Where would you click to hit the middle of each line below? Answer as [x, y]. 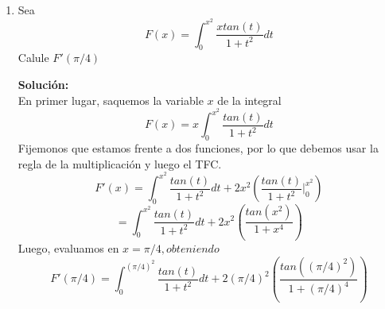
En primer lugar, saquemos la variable [111, 100]
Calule [33, 58]
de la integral [249, 100]
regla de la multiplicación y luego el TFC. [120, 163]
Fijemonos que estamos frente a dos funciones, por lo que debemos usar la [198, 148]
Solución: [43, 85]
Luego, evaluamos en [68, 248]
